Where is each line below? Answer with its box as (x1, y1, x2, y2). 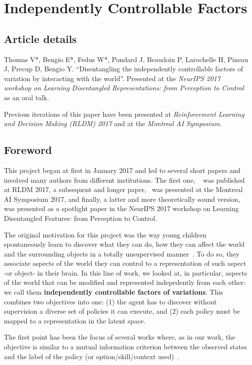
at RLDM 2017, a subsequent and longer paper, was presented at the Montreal (4, 184, 243, 194)
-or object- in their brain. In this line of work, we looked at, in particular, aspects (4, 267, 247, 278)
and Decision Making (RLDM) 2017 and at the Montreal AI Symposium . (4, 118, 222, 129)
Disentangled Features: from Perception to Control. (4, 213, 157, 223)
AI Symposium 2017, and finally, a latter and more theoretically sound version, (4, 193, 240, 204)
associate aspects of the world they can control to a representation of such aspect (4, 258, 246, 268)
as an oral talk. (4, 92, 49, 102)
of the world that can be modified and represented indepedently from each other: (4, 277, 246, 287)
